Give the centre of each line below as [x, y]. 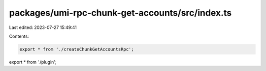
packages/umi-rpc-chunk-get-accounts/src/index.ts [120, 13]
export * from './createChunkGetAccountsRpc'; [77, 49]
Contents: [19, 36]
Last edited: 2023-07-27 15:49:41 [43, 27]
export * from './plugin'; [33, 62]
